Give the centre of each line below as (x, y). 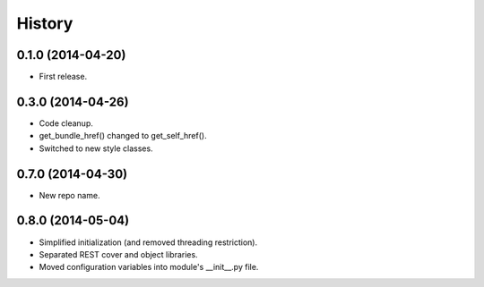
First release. (63, 77)
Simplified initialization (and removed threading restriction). (148, 242)
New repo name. (69, 195)
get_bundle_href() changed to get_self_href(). (123, 136)
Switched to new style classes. (96, 148)
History (45, 23)
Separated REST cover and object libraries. (118, 254)
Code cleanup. (66, 123)
